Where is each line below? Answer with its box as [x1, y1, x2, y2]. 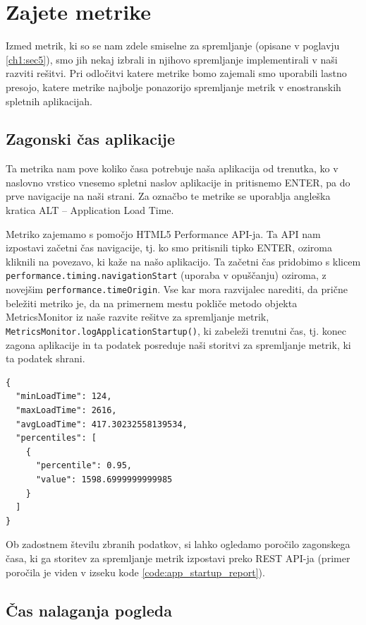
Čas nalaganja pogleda [6, 599, 172, 621]
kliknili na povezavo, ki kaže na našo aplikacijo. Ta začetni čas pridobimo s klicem [6, 254, 361, 268]
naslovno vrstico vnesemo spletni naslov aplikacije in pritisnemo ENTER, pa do [6, 174, 350, 189]
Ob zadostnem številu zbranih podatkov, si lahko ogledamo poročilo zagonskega [6, 537, 350, 552]
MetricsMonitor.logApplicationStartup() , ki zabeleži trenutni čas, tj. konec [6, 323, 346, 338]
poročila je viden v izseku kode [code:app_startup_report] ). [6, 564, 265, 579]
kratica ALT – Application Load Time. [6, 203, 174, 218]
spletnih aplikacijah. [6, 93, 93, 108]
